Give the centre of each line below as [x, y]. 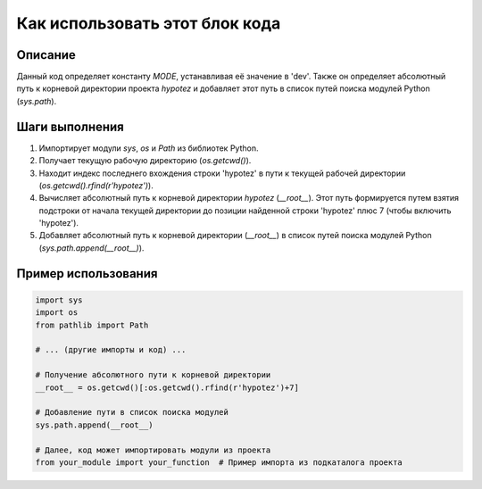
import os [57, 313]
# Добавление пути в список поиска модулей [132, 412]
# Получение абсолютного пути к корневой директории [153, 375]
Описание [46, 55]
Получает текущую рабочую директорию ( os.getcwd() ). [145, 161]
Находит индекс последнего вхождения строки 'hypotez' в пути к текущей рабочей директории [222, 173]
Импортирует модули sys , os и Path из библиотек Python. [149, 148]
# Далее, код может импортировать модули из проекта [153, 450]
